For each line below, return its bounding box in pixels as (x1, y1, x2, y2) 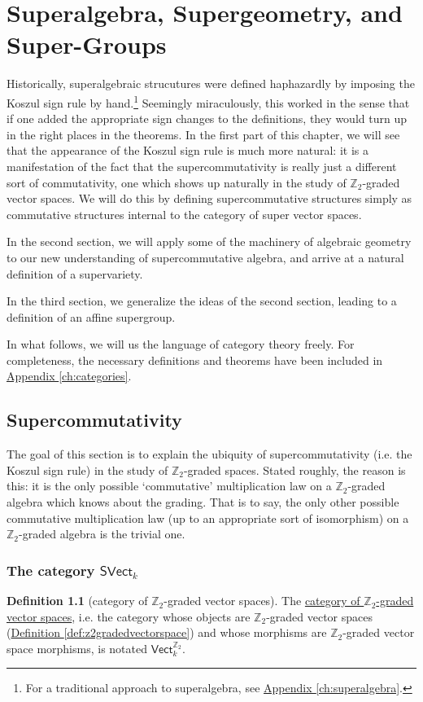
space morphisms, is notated (7, 639, 147, 656)
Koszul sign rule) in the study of (7, 461, 168, 478)
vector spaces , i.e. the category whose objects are (7, 608, 251, 625)
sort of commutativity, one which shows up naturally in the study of (7, 173, 347, 191)
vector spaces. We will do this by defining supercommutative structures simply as (7, 190, 412, 207)
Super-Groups (7, 28, 167, 61)
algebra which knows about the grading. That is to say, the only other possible (7, 494, 399, 511)
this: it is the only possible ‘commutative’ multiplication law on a (7, 477, 332, 494)
